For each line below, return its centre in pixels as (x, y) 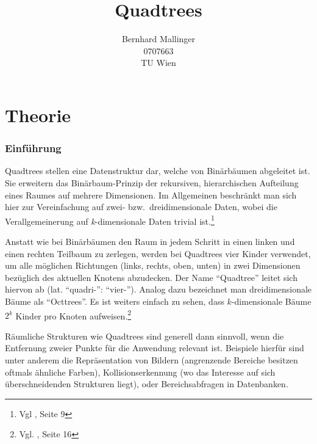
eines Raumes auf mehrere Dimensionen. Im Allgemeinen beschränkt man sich (151, 195)
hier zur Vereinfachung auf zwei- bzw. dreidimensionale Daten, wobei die (141, 207)
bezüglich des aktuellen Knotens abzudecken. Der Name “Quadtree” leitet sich (151, 277)
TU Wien (158, 63)
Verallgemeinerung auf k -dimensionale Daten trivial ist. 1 (110, 220)
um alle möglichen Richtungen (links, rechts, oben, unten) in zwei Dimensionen (153, 265)
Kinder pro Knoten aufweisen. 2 (73, 315)
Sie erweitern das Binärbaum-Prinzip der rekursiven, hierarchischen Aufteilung (152, 182)
